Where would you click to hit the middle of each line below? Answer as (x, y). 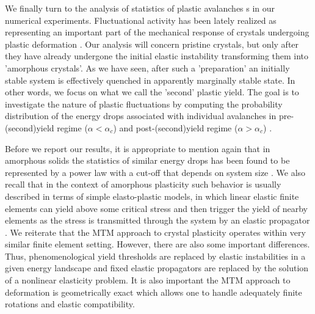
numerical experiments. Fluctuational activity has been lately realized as (141, 20)
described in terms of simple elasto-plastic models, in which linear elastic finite (152, 196)
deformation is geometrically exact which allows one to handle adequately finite (154, 292)
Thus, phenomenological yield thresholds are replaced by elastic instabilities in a (155, 256)
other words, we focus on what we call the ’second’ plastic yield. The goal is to (152, 92)
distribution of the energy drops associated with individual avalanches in (141, 116)
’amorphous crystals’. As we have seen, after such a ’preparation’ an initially (147, 68)
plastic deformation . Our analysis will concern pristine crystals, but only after (152, 44)
